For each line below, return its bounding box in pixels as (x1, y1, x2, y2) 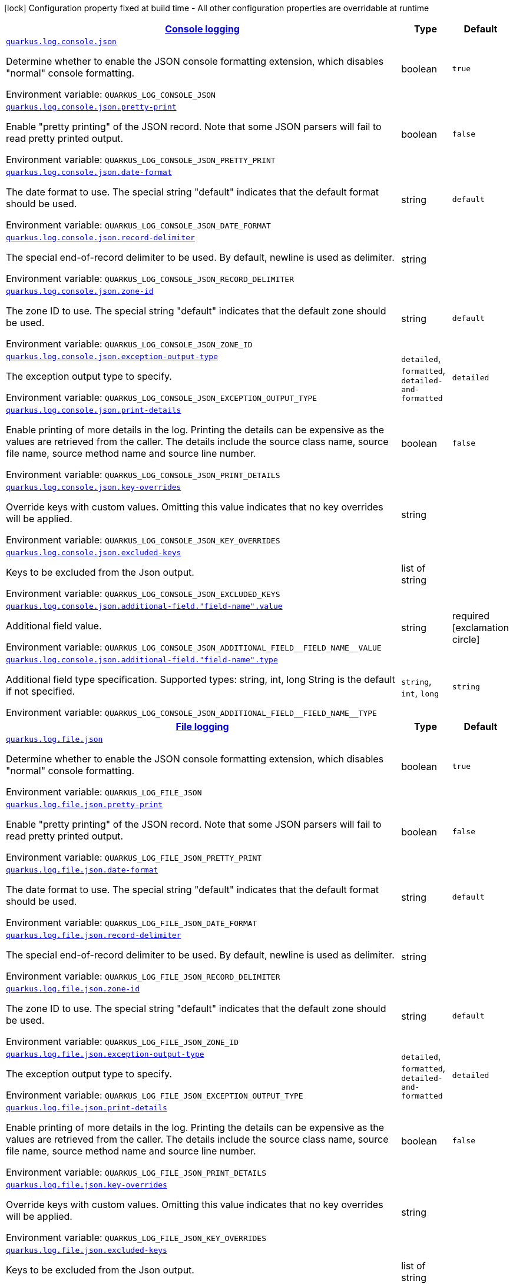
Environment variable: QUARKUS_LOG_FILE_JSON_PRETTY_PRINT (6, 851, 262, 863)
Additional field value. (6, 620, 102, 632)
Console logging (165, 23, 240, 35)
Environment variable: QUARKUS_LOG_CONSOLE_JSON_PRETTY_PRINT (6, 154, 276, 165)
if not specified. (6, 685, 75, 697)
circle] (452, 633, 480, 645)
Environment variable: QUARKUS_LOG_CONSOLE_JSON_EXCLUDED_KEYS (6, 588, 280, 599)
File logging (176, 721, 229, 732)
